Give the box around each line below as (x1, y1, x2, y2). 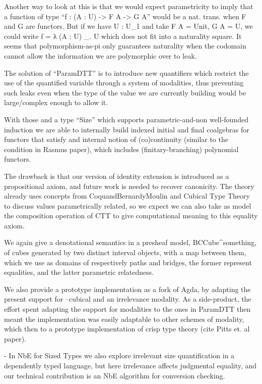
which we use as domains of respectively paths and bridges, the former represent (4, 257, 252, 267)
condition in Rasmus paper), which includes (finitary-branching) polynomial (4, 143, 239, 154)
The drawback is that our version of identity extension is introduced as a (4, 170, 229, 181)
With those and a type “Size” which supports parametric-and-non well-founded (4, 114, 248, 124)
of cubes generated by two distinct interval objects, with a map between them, (4, 247, 246, 258)
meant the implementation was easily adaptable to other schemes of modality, (4, 313, 244, 324)
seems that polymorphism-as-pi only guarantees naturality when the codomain (4, 40, 246, 51)
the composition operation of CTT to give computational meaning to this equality (4, 210, 258, 221)
